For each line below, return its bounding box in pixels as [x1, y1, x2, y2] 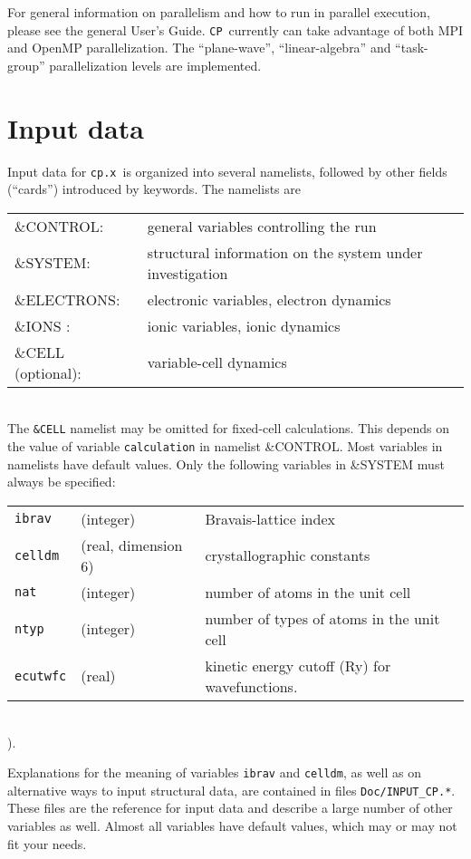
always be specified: [7, 472, 116, 491]
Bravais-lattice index [205, 507, 335, 529]
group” [7, 55, 45, 74]
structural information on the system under [147, 241, 423, 263]
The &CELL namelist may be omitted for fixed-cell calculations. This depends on [7, 419, 450, 438]
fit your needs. [7, 834, 87, 853]
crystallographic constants [205, 545, 370, 566]
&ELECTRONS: [14, 288, 120, 310]
